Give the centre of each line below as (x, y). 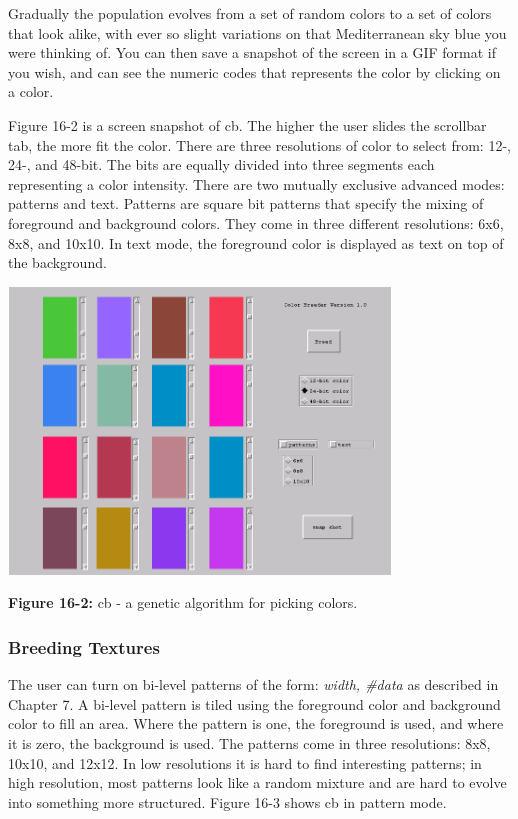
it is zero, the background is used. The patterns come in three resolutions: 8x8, (249, 742)
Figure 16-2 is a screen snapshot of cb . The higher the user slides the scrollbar (247, 124)
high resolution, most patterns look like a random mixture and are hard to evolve (257, 782)
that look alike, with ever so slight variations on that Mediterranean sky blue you (257, 32)
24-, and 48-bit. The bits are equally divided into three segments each (221, 164)
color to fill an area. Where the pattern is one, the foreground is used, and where (256, 723)
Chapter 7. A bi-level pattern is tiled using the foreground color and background (254, 703)
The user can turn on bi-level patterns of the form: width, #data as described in (253, 684)
